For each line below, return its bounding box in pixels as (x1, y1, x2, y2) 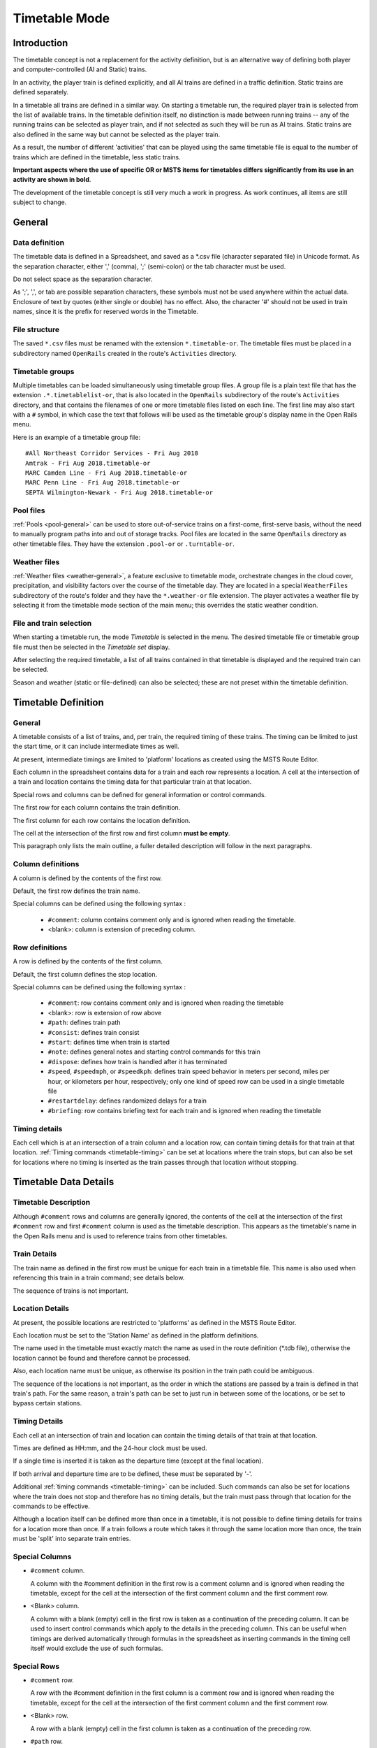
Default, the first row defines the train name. (13, 887, 140, 895)
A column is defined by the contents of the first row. (13, 874, 163, 882)
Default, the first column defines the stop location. (13, 970, 157, 978)
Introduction (13, 37, 68, 49)
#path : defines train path (47, 1018, 121, 1027)
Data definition (13, 238, 65, 248)
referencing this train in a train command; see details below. (13, 1273, 185, 1282)
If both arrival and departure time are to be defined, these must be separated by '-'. (13, 1469, 253, 1478)
